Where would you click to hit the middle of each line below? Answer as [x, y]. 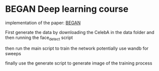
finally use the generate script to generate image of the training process [79, 63]
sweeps [13, 53]
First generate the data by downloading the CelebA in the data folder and [80, 32]
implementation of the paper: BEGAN [43, 23]
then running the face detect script [39, 38]
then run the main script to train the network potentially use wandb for [77, 48]
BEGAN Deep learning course [67, 9]
